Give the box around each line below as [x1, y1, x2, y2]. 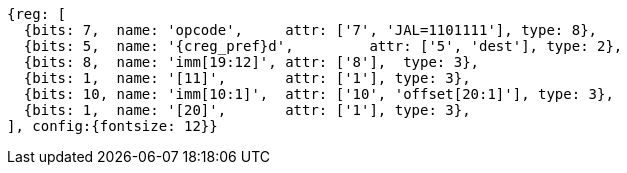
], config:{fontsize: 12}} [7, 118, 218, 134]
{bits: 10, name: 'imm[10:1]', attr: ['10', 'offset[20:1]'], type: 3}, [23, 86, 614, 102]
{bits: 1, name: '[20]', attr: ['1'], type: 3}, [23, 102, 471, 118]
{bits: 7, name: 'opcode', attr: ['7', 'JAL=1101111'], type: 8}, [23, 22, 598, 38]
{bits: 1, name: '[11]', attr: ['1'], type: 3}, [23, 70, 471, 86]
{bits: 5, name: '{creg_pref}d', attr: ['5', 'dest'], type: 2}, [23, 38, 623, 54]
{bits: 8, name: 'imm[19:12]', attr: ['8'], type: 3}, [23, 54, 480, 70]
